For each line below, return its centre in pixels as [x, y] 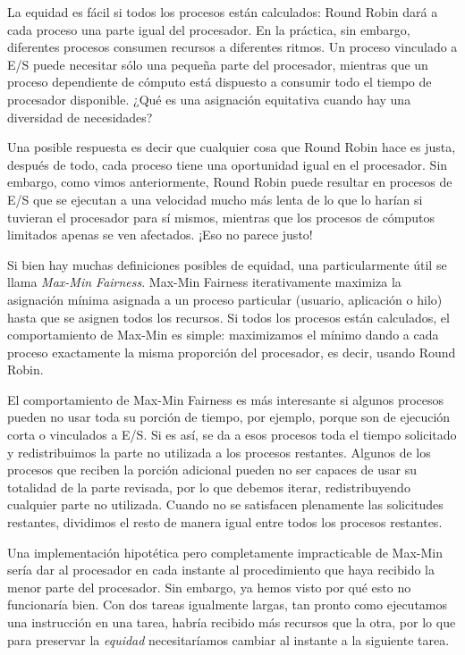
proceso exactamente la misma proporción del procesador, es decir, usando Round [232, 352]
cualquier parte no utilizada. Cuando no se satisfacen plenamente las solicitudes [225, 504]
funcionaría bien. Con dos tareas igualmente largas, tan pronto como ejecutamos [228, 605]
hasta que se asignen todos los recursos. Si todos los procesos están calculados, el [228, 317]
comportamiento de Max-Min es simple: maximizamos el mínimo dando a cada [223, 335]
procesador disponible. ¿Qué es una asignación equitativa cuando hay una [209, 99]
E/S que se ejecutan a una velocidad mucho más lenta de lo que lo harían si [215, 199]
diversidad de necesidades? [80, 117]
